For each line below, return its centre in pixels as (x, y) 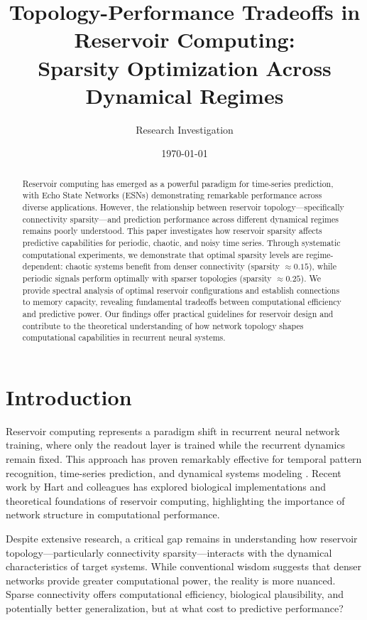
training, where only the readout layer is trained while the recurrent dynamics (176, 445)
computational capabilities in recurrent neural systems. (124, 337)
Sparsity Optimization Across (185, 67)
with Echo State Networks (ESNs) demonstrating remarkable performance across (172, 195)
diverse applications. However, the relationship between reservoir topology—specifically (183, 207)
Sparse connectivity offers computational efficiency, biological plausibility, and (175, 594)
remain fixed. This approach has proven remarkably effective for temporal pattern (184, 458)
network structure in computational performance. (113, 514)
